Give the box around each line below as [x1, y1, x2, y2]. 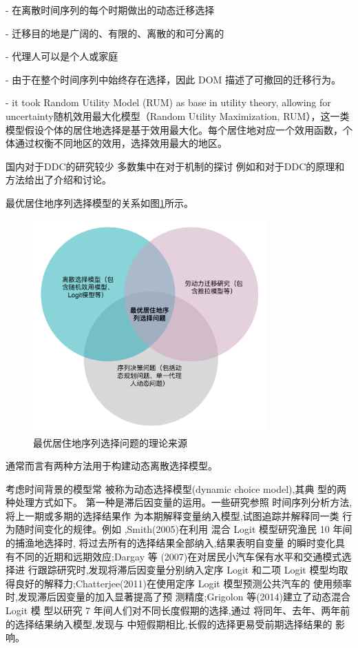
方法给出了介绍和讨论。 [6, 172, 112, 187]
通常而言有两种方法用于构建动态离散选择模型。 [6, 458, 218, 473]
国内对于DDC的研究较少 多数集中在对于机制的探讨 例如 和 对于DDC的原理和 [6, 159, 345, 173]
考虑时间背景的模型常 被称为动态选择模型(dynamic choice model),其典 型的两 [6, 481, 347, 496]
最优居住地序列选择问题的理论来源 [33, 435, 187, 449]
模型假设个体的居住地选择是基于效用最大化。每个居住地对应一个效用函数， [6, 122, 343, 136]
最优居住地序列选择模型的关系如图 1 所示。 [6, 195, 193, 210]
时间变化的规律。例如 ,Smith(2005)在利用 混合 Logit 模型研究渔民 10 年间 [24, 522, 352, 536]
